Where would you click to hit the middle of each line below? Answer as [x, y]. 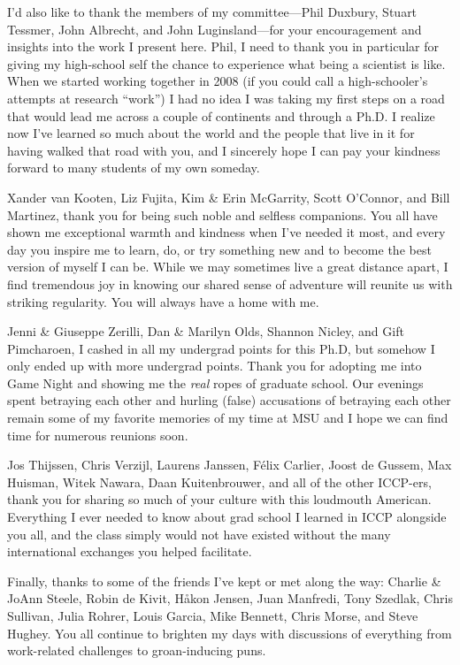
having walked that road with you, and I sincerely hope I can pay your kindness [224, 150]
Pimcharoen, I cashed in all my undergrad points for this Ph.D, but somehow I [221, 348]
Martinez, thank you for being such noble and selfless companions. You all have [222, 214]
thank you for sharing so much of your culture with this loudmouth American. [219, 499]
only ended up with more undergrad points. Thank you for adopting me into [215, 366]
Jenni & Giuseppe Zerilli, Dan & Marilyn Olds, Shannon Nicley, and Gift [206, 331]
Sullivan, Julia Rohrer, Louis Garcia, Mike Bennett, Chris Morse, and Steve [213, 615]
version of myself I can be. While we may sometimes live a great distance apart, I [228, 267]
